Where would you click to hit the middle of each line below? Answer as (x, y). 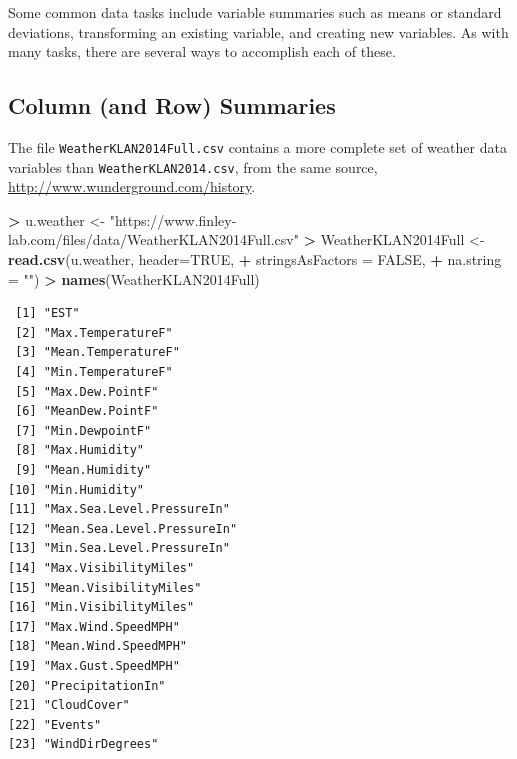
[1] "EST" (47, 313)
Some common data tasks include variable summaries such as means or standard (255, 12)
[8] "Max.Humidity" (80, 450)
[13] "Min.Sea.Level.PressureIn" (119, 548)
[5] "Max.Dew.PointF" (87, 391)
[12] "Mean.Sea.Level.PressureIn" (123, 528)
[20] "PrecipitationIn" (87, 685)
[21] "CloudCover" (69, 705)
